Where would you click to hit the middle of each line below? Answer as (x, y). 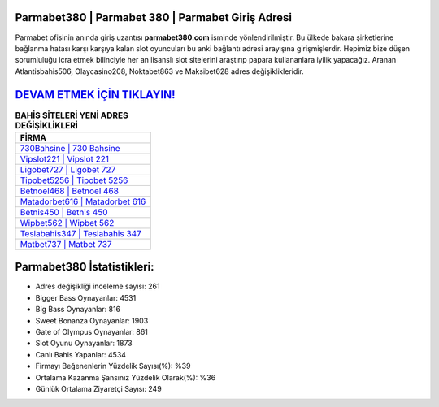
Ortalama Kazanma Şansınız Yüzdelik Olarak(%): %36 (126, 377)
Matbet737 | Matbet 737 (66, 244)
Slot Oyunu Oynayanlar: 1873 (84, 343)
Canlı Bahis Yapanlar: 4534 (80, 354)
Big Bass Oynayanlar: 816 (78, 310)
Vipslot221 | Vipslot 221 (65, 158)
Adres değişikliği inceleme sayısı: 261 (98, 286)
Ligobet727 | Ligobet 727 (68, 169)
